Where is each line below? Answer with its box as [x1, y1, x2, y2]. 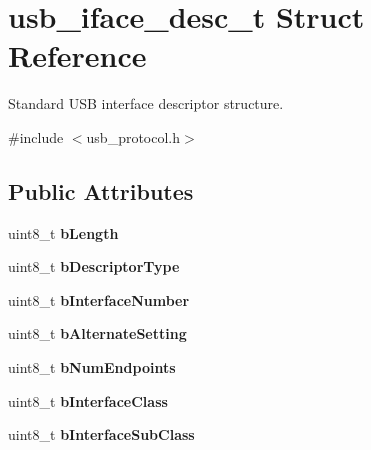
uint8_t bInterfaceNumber [8, 289, 190, 310]
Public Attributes [8, 175, 194, 206]
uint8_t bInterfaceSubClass [8, 424, 195, 445]
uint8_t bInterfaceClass [8, 390, 168, 411]
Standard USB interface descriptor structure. [8, 93, 284, 114]
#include [8, 126, 64, 147]
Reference [8, 35, 147, 76]
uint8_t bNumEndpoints [8, 357, 176, 378]
